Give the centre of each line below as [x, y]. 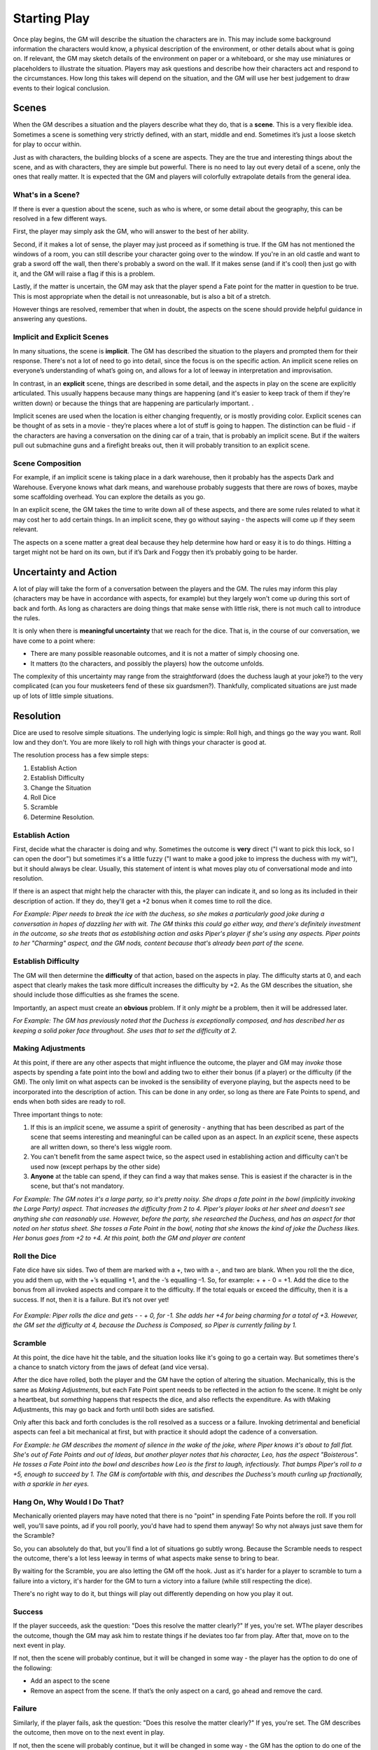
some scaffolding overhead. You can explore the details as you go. [109, 496]
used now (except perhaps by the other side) [95, 1166]
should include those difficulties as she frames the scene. [96, 995]
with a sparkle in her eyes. [51, 1484]
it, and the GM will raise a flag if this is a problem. [84, 274]
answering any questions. [50, 319]
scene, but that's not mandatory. [77, 1186]
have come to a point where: [54, 640]
